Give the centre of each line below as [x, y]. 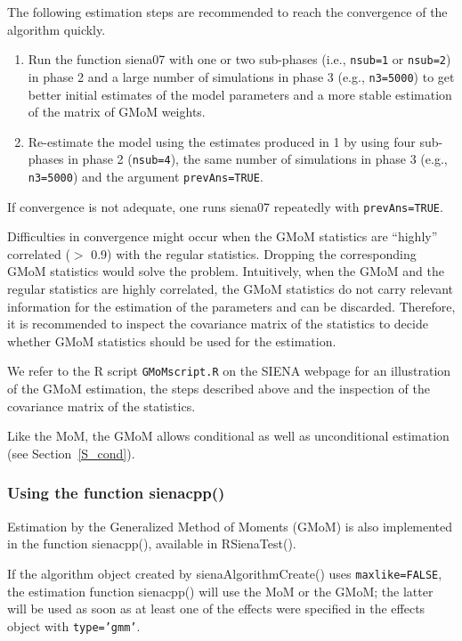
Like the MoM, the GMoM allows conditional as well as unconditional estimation [228, 436]
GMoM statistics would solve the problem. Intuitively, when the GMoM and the [226, 271]
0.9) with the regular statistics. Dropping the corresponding [254, 253]
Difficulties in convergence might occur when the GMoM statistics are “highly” [223, 236]
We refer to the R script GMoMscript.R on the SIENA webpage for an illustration [229, 371]
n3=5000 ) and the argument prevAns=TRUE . [146, 176]
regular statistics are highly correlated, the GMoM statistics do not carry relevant [230, 289]
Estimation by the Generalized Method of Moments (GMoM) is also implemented [230, 526]
